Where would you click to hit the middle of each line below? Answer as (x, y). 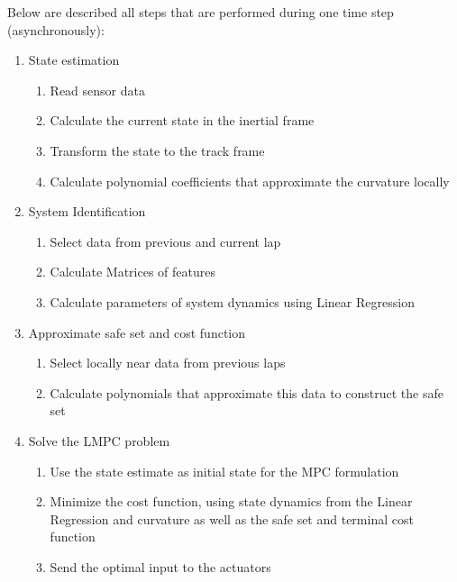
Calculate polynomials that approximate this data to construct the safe (247, 392)
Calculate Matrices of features (133, 272)
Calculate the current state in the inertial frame (182, 120)
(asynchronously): (56, 29)
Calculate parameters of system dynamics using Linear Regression (232, 301)
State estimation (74, 60)
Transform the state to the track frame (157, 150)
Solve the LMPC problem (99, 440)
